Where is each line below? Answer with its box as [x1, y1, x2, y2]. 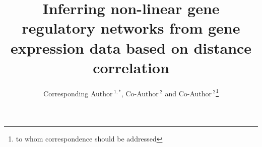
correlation [93, 57, 169, 77]
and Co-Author [165, 88, 212, 98]
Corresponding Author [43, 88, 113, 98]
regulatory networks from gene [22, 18, 240, 38]
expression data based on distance [10, 37, 252, 58]
